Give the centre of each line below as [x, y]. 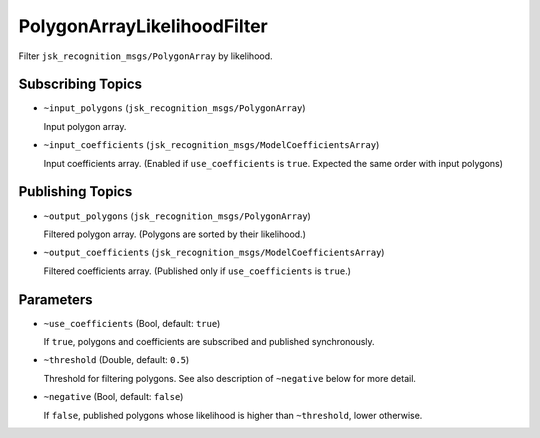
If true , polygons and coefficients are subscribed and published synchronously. [209, 341]
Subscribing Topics [80, 84]
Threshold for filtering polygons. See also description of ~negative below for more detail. [230, 378]
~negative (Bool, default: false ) [113, 397]
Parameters [55, 299]
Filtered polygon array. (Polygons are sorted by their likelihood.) [175, 234]
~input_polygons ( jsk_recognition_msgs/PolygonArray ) [174, 108]
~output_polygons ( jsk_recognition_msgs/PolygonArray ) [177, 216]
